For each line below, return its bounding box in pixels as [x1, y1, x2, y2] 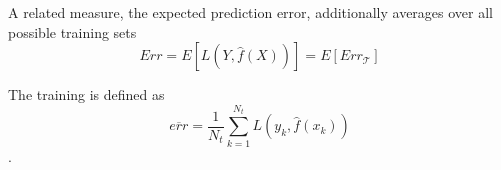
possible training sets [8, 21, 137, 42]
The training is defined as [8, 84, 165, 105]
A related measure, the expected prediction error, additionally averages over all [8, 2, 494, 22]
